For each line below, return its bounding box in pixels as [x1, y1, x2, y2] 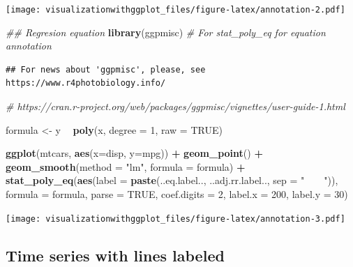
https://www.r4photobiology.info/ [6, 78, 166, 89]
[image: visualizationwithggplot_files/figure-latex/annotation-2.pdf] [6, 5, 345, 15]
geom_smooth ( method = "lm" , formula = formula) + [6, 159, 246, 174]
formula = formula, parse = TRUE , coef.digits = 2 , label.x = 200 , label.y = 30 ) [6, 187, 348, 201]
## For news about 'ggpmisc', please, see [6, 64, 206, 75]
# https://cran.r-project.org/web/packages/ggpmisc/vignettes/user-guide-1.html [6, 99, 345, 114]
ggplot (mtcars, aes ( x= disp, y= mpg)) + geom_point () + [6, 146, 263, 160]
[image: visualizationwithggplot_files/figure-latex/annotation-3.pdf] [6, 213, 345, 224]
